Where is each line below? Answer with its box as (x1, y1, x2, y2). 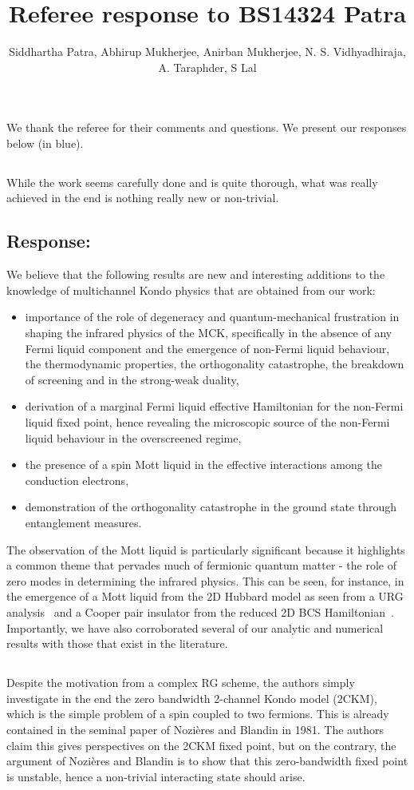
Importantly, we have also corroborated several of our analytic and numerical (6, 619, 384, 636)
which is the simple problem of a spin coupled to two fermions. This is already (6, 705, 389, 722)
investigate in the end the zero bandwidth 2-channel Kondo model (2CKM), (6, 689, 377, 706)
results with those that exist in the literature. (6, 635, 228, 652)
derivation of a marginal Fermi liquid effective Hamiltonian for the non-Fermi (25, 398, 404, 415)
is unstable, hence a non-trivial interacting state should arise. (6, 768, 306, 784)
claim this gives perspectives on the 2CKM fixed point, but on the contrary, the (6, 736, 396, 753)
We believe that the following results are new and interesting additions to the (6, 266, 385, 283)
